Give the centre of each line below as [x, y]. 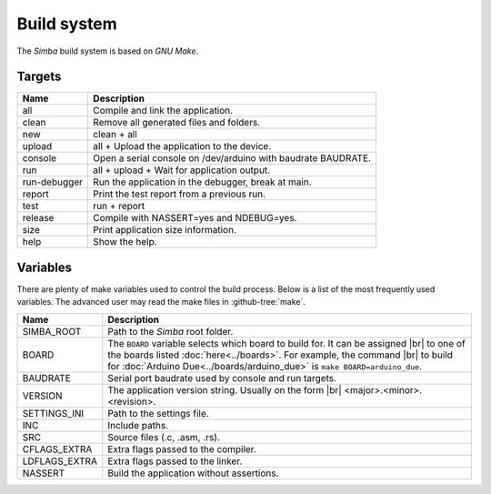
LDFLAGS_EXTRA [60, 461]
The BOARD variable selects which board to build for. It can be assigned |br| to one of [286, 343]
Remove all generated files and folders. [176, 123]
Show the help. [125, 242]
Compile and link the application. [163, 111]
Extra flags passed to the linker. [175, 461]
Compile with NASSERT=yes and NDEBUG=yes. [195, 218]
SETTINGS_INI [53, 413]
